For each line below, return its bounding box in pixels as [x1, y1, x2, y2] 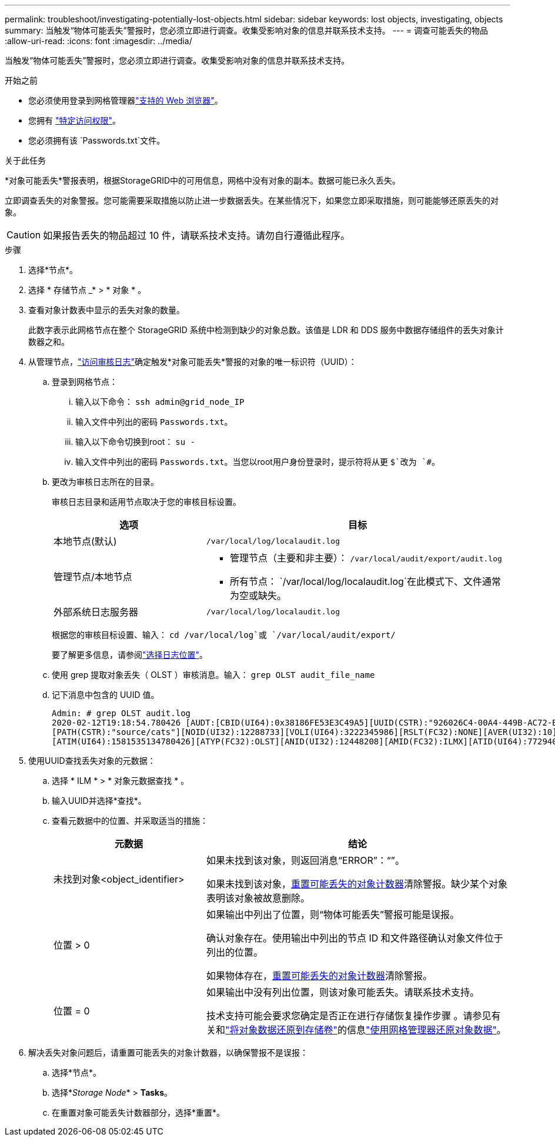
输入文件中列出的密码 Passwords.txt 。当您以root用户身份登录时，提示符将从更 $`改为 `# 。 [75, 457, 440, 467]
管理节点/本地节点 [54, 571, 132, 583]
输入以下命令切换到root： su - [75, 437, 196, 447]
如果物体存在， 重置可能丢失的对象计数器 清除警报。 [206, 970, 433, 982]
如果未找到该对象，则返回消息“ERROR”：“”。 [206, 854, 404, 866]
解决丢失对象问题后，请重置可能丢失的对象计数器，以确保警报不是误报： [28, 1047, 308, 1057]
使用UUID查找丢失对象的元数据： [28, 756, 156, 766]
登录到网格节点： [52, 377, 118, 387]
